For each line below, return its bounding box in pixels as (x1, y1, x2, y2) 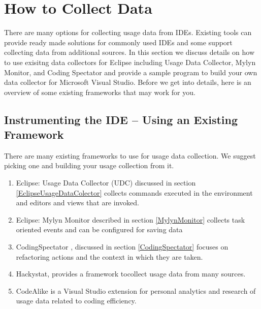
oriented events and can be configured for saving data (16, 224, 183, 235)
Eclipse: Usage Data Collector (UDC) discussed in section (16, 177, 196, 188)
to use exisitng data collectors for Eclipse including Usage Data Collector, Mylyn (4, 56, 256, 67)
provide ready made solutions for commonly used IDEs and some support (4, 37, 233, 47)
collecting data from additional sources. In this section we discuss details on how (4, 47, 254, 57)
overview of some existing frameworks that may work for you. (4, 86, 195, 97)
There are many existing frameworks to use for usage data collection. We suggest (4, 150, 256, 161)
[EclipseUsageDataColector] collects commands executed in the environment (16, 187, 253, 198)
